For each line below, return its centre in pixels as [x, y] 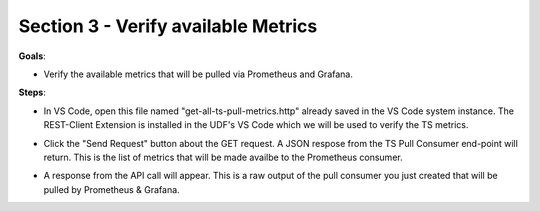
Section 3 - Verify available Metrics [168, 26]
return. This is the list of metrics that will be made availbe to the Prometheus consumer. [223, 157]
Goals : [32, 56]
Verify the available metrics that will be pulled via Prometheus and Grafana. [198, 74]
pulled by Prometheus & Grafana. [111, 189]
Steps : [32, 92]
